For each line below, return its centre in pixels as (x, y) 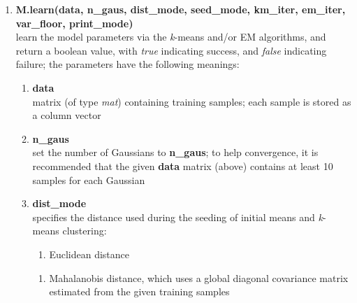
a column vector (67, 115)
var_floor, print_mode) (74, 23)
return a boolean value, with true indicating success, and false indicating (171, 50)
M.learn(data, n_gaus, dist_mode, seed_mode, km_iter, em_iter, (181, 9)
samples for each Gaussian (89, 179)
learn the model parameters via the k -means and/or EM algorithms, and (171, 37)
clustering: (85, 231)
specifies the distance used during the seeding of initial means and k (177, 217)
